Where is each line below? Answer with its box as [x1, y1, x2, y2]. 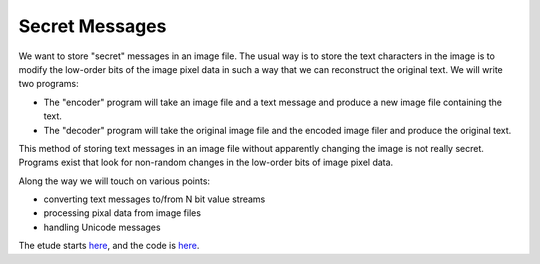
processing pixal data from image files [43, 207, 202, 219]
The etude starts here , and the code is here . [18, 240, 200, 252]
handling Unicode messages [43, 221, 161, 233]
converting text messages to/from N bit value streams [43, 193, 266, 205]
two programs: [18, 78, 79, 90]
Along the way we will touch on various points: [18, 175, 210, 187]
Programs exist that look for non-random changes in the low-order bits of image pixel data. [18, 156, 394, 169]
